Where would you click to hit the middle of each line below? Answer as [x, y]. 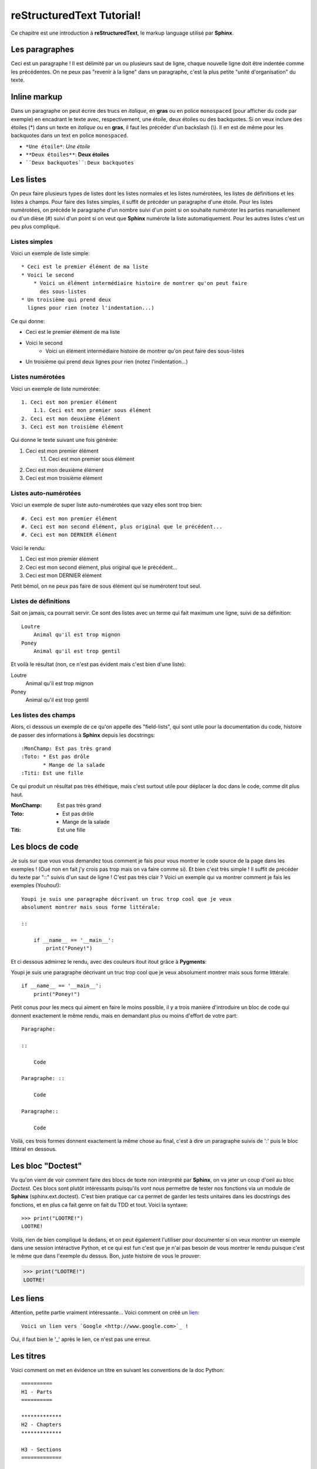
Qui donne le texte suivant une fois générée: [64, 440]
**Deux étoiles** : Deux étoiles [68, 155]
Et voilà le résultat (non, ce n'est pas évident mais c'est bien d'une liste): [98, 665]
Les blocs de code [45, 847]
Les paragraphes [43, 50]
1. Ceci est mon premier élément [69, 402]
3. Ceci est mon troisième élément [72, 427]
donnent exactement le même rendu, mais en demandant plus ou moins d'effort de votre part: [124, 1015]
